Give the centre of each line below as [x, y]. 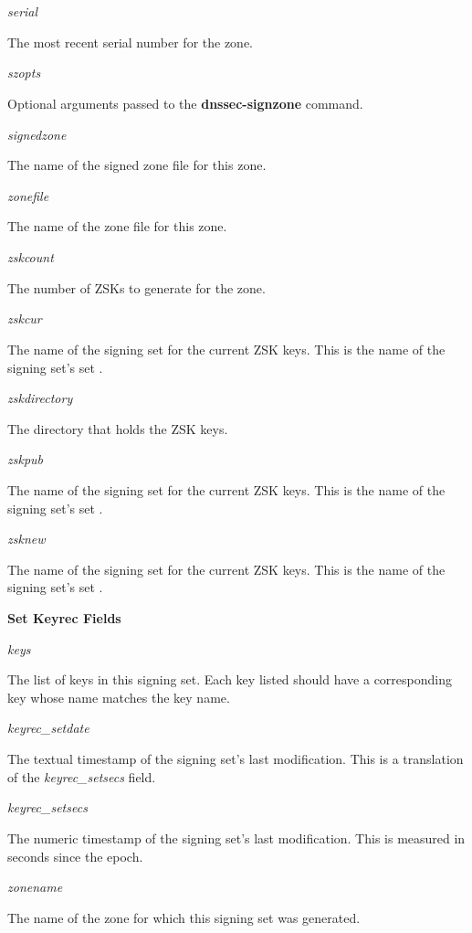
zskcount [31, 257]
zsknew [26, 539]
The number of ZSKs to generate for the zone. [136, 287]
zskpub [26, 459]
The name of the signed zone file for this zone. [137, 165]
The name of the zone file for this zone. [117, 226]
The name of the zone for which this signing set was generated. [184, 917]
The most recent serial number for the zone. [130, 42]
